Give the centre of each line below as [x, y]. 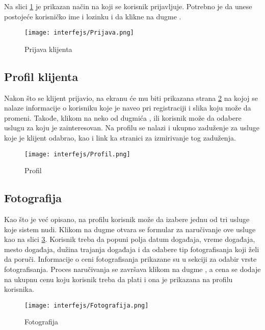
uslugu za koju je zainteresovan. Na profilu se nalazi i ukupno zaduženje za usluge [132, 128]
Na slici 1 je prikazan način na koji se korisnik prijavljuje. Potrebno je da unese [128, 6]
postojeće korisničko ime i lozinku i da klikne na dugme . [93, 16]
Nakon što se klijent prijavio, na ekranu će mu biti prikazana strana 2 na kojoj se [131, 98]
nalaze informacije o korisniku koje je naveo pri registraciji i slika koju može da [128, 108]
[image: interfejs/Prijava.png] [79, 33]
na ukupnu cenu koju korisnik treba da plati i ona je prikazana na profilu [118, 279]
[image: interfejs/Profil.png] [77, 154]
